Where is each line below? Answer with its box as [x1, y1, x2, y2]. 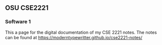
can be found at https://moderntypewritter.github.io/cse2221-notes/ [5, 34, 142, 40]
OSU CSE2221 [5, 4, 49, 12]
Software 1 [5, 18, 31, 25]
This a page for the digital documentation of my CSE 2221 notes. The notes [5, 29, 157, 35]
